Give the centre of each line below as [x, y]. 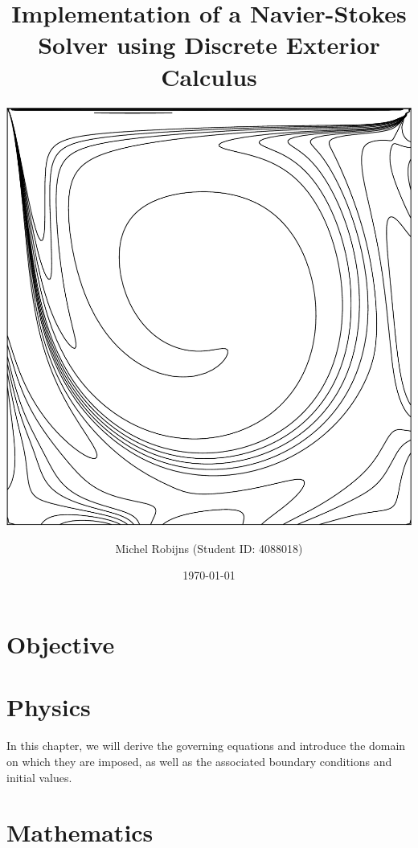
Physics [49, 707]
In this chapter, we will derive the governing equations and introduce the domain [206, 746]
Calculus [209, 76]
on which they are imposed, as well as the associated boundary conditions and [199, 761]
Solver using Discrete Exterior [209, 45]
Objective [61, 644]
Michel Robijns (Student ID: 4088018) [209, 548]
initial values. [39, 777]
